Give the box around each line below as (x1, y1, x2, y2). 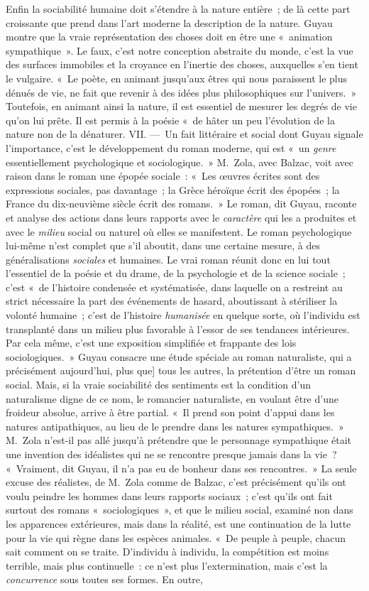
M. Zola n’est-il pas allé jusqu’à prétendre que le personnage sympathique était (6, 433, 352, 448)
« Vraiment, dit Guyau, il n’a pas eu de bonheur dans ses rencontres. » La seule (6, 460, 357, 475)
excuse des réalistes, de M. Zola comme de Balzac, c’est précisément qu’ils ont (6, 475, 346, 489)
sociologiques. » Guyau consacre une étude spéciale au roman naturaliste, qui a (6, 349, 352, 364)
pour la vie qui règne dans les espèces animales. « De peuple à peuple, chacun (6, 530, 346, 545)
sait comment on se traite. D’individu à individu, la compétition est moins (6, 544, 329, 559)
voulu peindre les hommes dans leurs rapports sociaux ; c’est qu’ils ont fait (6, 488, 333, 503)
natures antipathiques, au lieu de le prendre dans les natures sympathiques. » (6, 418, 344, 433)
